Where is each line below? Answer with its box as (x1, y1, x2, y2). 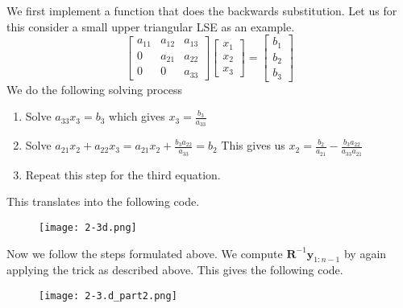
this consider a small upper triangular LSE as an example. (6, 18, 295, 35)
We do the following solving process (6, 80, 183, 97)
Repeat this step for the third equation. (25, 166, 221, 183)
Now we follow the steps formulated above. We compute (6, 244, 283, 261)
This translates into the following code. (6, 193, 200, 210)
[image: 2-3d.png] (39, 221, 137, 233)
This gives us (221, 137, 285, 154)
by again (343, 244, 387, 261)
